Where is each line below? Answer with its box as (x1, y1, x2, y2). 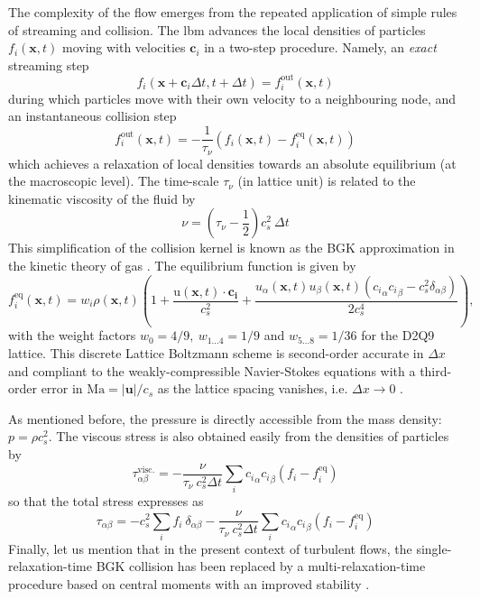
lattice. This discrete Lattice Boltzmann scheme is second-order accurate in (8, 344, 424, 363)
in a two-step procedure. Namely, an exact (204, 38, 437, 57)
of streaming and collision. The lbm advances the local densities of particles (8, 20, 426, 39)
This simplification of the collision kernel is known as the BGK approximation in (8, 238, 455, 257)
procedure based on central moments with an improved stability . (8, 575, 370, 594)
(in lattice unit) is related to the (237, 171, 416, 190)
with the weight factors (8, 326, 136, 345)
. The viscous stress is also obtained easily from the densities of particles (48, 427, 449, 446)
